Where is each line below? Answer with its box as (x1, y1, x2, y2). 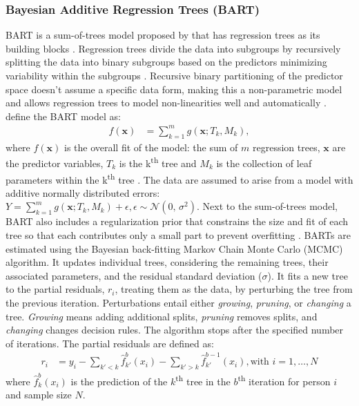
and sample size (6, 387, 72, 402)
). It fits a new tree (267, 268, 348, 282)
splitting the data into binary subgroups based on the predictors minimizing (6, 55, 327, 69)
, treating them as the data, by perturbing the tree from (115, 282, 353, 296)
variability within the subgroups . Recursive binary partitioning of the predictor (6, 68, 343, 82)
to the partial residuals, (6, 282, 105, 296)
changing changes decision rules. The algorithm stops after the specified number (6, 322, 344, 337)
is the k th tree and (119, 154, 197, 170)
